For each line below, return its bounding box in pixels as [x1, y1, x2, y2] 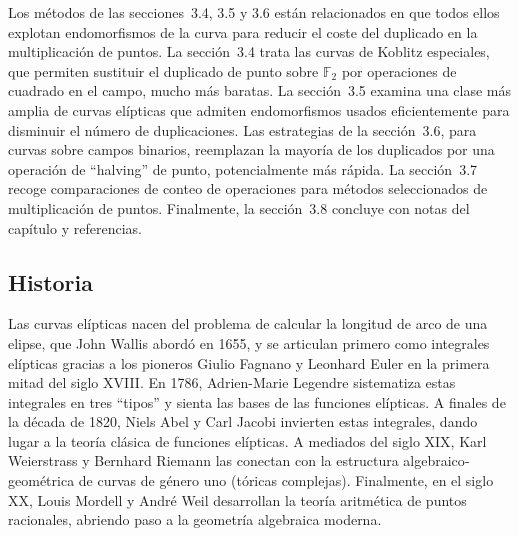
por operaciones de [341, 60, 457, 81]
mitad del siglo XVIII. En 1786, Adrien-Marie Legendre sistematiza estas [8, 372, 456, 393]
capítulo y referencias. [8, 217, 142, 238]
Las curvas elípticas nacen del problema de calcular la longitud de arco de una [8, 313, 488, 334]
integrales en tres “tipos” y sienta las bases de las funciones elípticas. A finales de [8, 391, 506, 412]
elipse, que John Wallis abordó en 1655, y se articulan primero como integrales [8, 332, 490, 353]
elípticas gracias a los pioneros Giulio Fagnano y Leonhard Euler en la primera [8, 352, 490, 373]
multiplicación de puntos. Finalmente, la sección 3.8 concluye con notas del [8, 197, 470, 218]
